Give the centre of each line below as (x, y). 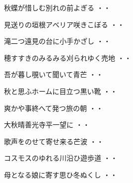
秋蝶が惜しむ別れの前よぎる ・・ (57, 7)
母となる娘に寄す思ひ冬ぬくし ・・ (61, 174)
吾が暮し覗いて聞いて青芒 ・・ (54, 74)
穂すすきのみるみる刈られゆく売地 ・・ (68, 57)
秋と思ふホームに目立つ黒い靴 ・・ (61, 91)
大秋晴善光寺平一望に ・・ (47, 125)
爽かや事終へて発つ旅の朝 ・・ (54, 108)
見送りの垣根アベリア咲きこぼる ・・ (64, 24)
